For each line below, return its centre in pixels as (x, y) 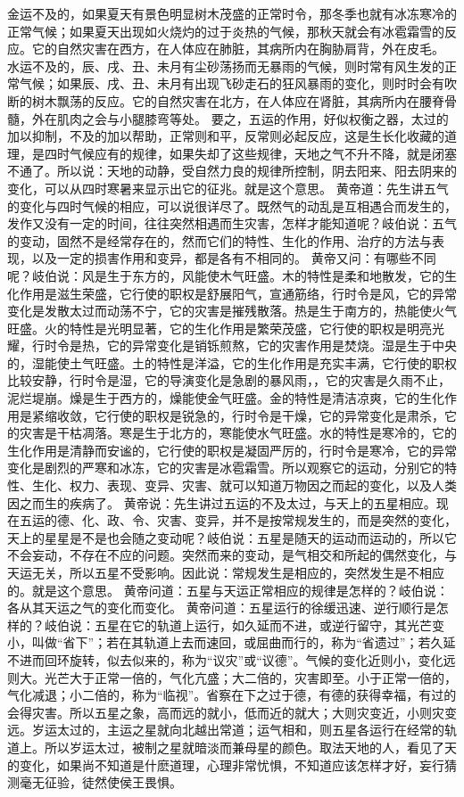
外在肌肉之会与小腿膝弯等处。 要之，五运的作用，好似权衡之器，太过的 (240, 118)
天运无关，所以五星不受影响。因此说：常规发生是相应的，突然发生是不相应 (226, 572)
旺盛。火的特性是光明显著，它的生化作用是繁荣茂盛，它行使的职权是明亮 (220, 328)
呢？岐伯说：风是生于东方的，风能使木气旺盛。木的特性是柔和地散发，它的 (226, 275)
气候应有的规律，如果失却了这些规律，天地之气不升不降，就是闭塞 (263, 153)
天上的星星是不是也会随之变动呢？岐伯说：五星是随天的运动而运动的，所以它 (232, 537)
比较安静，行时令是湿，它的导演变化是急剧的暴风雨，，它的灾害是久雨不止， (229, 380)
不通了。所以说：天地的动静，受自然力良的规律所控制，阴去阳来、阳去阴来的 (232, 171)
